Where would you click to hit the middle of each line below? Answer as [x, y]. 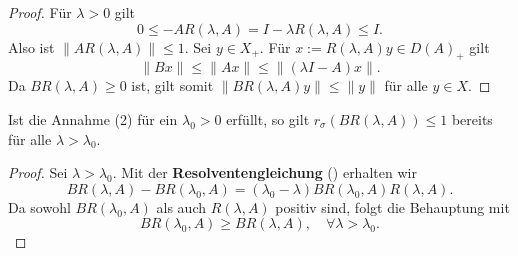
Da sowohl [39, 206]
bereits [472, 118]
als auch [181, 206]
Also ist [31, 46]
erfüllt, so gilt [268, 118]
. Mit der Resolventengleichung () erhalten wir [264, 172]
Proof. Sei [38, 172]
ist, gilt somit [172, 85]
